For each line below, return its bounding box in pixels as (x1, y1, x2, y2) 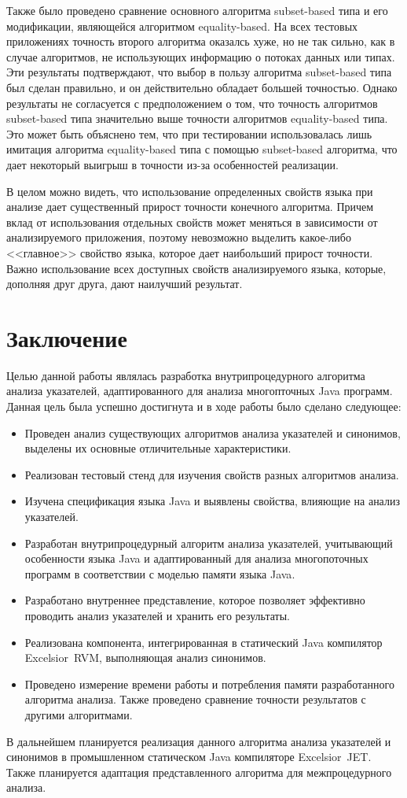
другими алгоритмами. (24, 706, 133, 722)
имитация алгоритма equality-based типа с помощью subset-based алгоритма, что (6, 141, 398, 157)
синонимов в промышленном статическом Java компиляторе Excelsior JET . (6, 748, 372, 765)
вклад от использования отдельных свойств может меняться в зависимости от (6, 213, 378, 230)
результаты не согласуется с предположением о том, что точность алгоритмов (6, 94, 378, 111)
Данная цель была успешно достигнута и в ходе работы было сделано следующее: (6, 398, 401, 414)
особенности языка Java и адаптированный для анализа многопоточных (24, 550, 368, 567)
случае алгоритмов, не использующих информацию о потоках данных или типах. (6, 48, 395, 65)
